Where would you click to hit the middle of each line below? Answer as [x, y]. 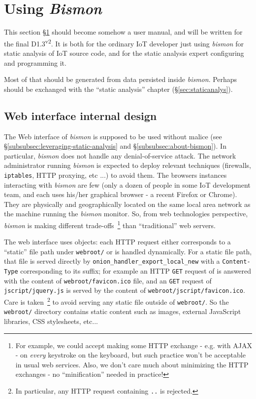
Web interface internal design [80, 115]
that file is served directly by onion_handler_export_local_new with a [112, 261]
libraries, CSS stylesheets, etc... [51, 321]
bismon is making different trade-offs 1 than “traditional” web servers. [110, 224]
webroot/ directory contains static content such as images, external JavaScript [123, 311]
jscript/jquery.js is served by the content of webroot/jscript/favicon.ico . [125, 290]
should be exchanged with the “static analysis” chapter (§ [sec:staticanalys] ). [118, 89]
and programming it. [35, 62]
